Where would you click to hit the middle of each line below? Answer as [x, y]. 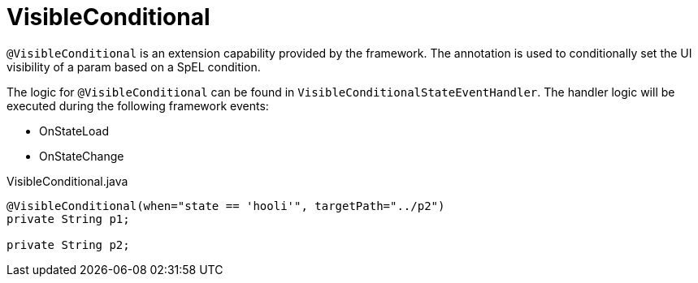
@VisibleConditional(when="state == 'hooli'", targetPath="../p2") [226, 206]
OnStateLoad [74, 131]
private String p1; [68, 219]
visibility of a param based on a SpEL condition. [134, 66]
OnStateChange [82, 156]
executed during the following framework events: [138, 105]
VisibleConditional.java [67, 181]
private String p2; [68, 244]
